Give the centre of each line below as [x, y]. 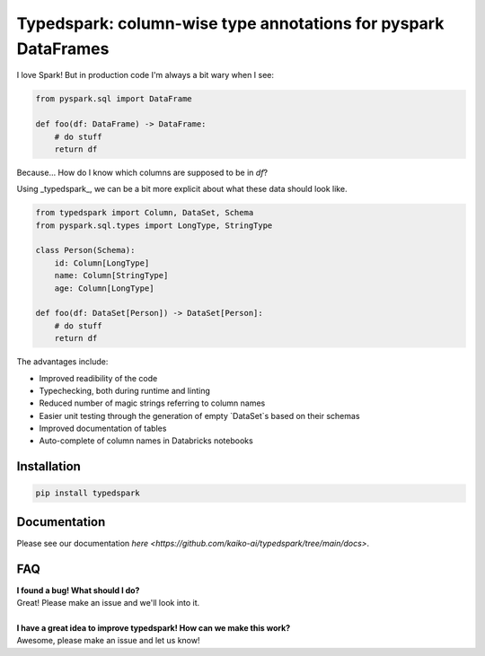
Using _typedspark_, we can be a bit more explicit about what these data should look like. [182, 189]
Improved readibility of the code [98, 378]
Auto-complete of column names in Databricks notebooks [146, 441]
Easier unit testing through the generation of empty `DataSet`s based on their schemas [199, 415]
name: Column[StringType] [111, 276]
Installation [48, 467]
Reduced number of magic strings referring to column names [152, 403]
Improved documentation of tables [103, 429]
